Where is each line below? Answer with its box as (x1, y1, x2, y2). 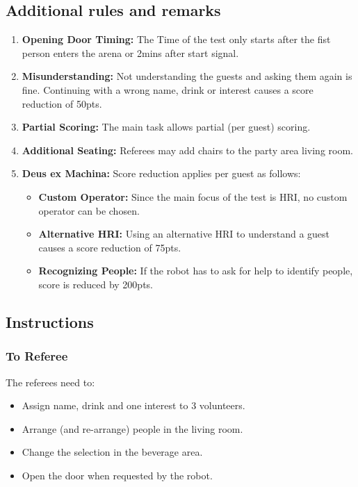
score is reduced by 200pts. (38, 276, 153, 291)
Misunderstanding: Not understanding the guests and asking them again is (22, 69, 352, 83)
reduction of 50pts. (22, 96, 102, 110)
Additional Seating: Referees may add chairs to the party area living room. (22, 142, 354, 157)
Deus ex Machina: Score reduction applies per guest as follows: (22, 166, 301, 181)
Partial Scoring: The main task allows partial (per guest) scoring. (22, 119, 311, 134)
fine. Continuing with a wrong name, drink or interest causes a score (22, 82, 314, 97)
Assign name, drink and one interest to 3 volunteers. (22, 398, 245, 413)
